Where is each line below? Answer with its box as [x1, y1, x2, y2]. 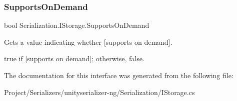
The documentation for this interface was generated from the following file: [4, 70, 233, 80]
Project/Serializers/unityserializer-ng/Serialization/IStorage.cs [4, 87, 195, 97]
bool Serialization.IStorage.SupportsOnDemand [4, 20, 149, 30]
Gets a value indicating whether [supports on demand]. [4, 36, 172, 47]
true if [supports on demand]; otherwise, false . [4, 53, 144, 64]
